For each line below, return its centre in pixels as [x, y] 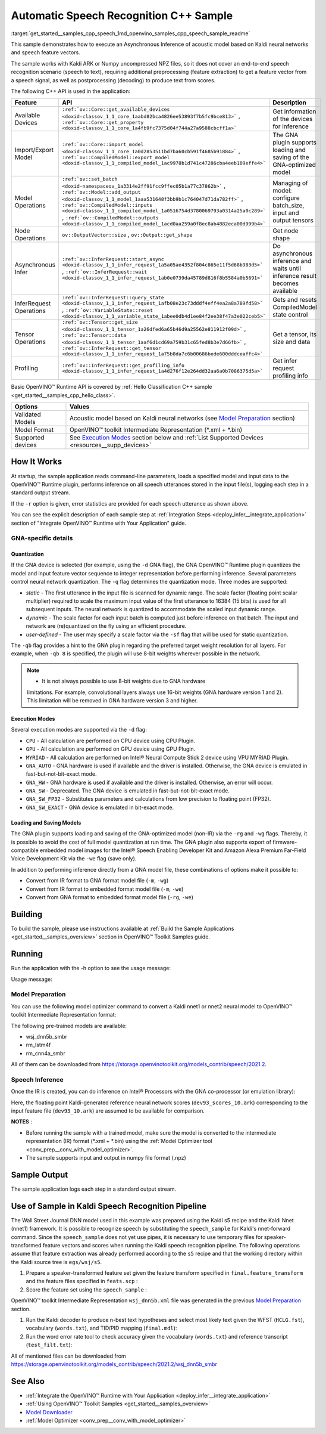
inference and [292, 261]
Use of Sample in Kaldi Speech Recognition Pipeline [109, 1206]
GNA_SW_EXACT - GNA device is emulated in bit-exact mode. [100, 807]
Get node [286, 231]
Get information [294, 112]
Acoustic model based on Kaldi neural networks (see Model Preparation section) [182, 419]
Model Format [34, 430]
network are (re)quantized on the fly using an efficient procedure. [106, 626]
